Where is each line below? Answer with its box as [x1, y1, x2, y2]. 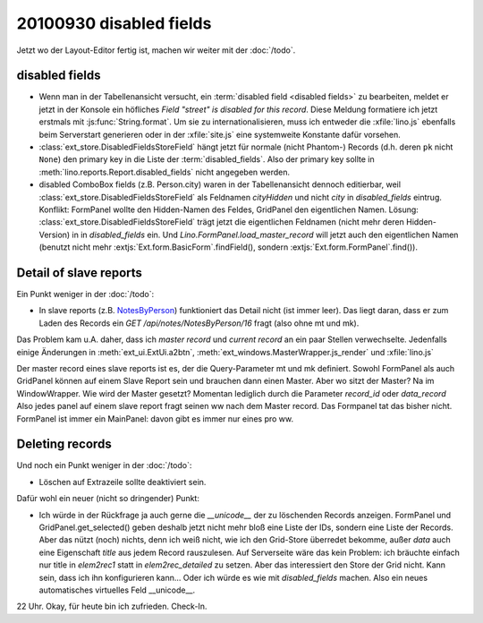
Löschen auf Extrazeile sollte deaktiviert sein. [38, 476, 207, 487]
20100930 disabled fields [16, 13, 212, 33]
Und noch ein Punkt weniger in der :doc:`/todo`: [16, 460, 192, 471]
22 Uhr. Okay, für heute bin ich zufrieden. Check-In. [16, 601, 208, 612]
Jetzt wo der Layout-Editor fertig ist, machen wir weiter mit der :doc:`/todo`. [16, 45, 296, 55]
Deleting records [16, 437, 112, 452]
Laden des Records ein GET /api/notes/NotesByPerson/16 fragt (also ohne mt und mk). [38, 318, 360, 329]
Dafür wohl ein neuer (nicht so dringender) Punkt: [16, 493, 200, 504]
